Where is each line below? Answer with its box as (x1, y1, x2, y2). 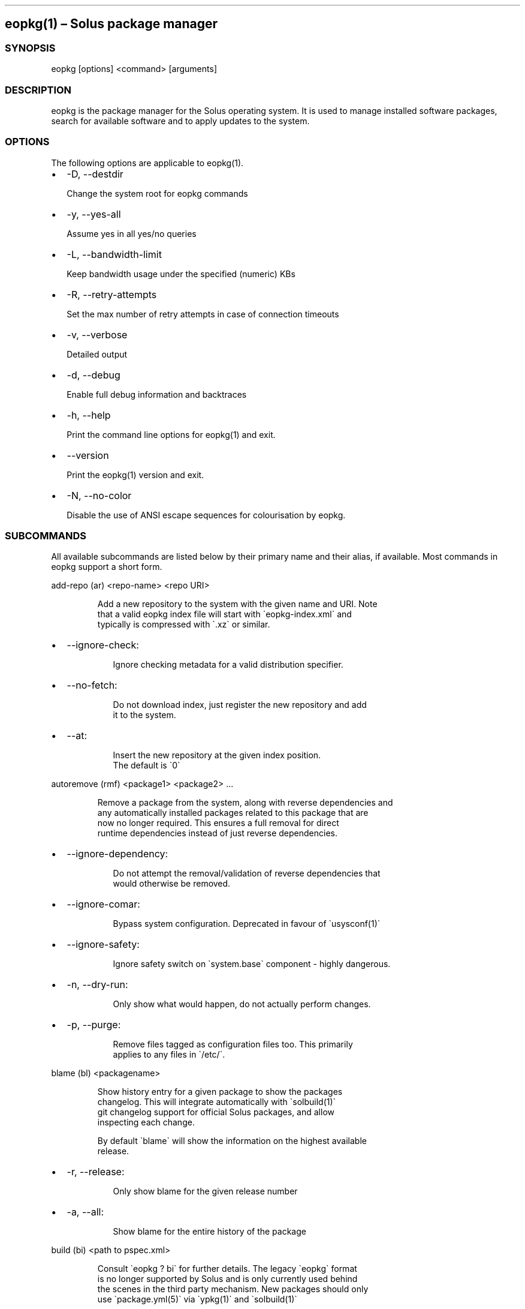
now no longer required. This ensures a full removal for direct (97, 818, 339, 828)
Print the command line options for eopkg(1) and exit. (67, 429, 276, 440)
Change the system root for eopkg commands (67, 188, 248, 199)
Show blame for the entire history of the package (113, 1226, 306, 1237)
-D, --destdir (67, 167, 123, 180)
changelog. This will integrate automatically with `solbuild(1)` (97, 1097, 336, 1107)
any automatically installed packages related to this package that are (97, 807, 369, 818)
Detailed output (67, 349, 128, 359)
